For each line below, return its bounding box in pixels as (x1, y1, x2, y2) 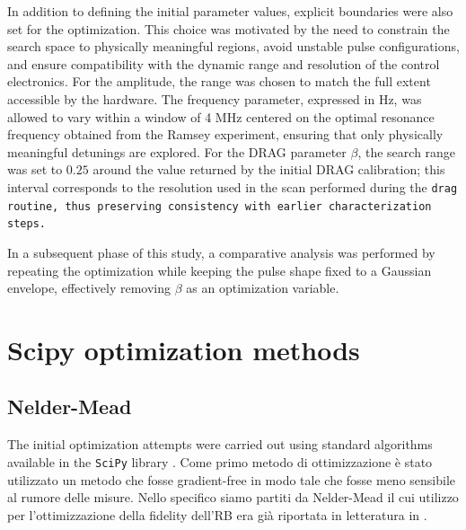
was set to (7, 160, 63, 179)
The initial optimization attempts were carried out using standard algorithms (7, 435, 433, 454)
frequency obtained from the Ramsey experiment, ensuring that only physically (7, 125, 444, 144)
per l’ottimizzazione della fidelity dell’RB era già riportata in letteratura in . (7, 505, 427, 524)
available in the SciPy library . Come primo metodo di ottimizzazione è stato (7, 452, 433, 471)
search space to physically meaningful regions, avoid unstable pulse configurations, (7, 37, 460, 56)
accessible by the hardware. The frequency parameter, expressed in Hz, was (7, 89, 422, 108)
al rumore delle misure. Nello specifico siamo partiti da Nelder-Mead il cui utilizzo (7, 488, 459, 507)
